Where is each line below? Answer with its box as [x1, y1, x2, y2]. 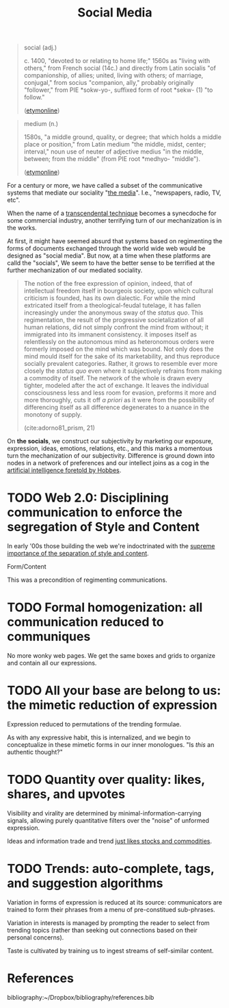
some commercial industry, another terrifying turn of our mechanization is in [7, 217, 222, 225]
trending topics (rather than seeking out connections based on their [7, 926, 198, 934]
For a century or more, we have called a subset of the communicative [7, 182, 203, 190]
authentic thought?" [7, 748, 63, 756]
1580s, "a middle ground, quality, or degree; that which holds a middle [23, 133, 222, 141]
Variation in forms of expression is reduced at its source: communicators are [7, 898, 223, 906]
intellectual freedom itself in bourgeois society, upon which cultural [23, 286, 213, 295]
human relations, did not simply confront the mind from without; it [23, 323, 209, 332]
